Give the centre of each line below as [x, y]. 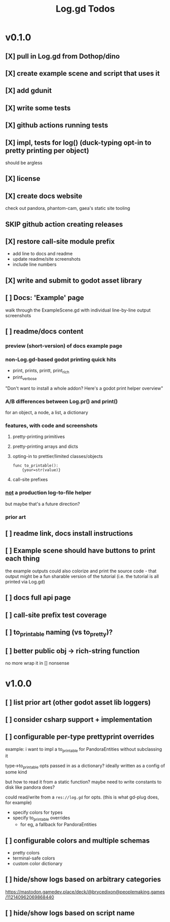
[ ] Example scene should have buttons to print [80, 551]
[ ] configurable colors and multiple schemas [77, 840]
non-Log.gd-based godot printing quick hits [61, 359]
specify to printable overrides [41, 819]
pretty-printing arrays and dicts [45, 447]
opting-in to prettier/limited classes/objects [58, 456]
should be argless [24, 163]
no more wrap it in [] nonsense [37, 663]
